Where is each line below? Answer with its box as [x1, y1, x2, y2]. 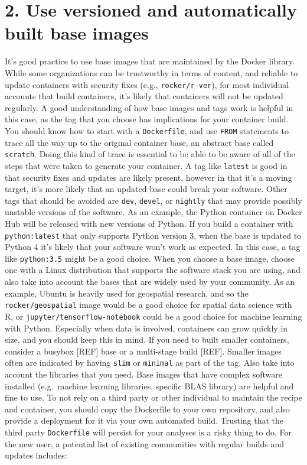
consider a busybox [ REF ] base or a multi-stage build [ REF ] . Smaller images [5, 344, 282, 357]
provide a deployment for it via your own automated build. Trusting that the [5, 414, 284, 427]
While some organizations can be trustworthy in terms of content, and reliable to [5, 66, 298, 79]
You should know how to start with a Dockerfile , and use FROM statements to [5, 124, 289, 136]
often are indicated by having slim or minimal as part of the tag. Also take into [5, 356, 295, 369]
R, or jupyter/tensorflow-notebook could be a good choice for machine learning [5, 310, 302, 322]
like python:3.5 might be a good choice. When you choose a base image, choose [5, 252, 295, 264]
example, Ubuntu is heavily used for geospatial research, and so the [5, 287, 249, 299]
